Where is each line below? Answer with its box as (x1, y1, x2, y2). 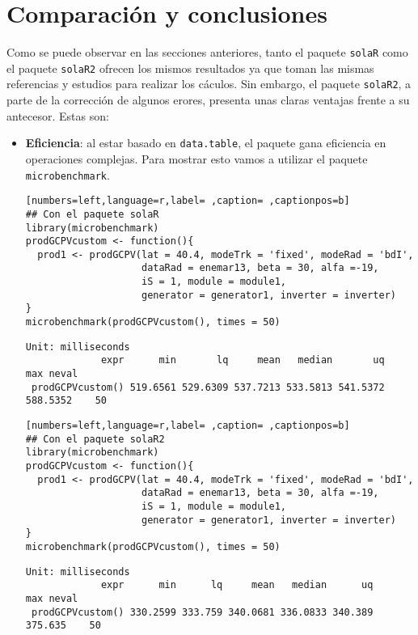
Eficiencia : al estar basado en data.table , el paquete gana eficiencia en (25, 134, 386, 151)
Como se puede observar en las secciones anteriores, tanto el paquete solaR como (6, 44, 408, 61)
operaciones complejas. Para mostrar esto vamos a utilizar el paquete (25, 150, 368, 167)
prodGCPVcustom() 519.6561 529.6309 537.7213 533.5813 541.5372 (31, 381, 385, 393)
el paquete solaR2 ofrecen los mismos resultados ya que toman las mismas (6, 59, 374, 76)
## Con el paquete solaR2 (25, 433, 165, 445)
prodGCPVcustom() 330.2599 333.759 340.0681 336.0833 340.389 (31, 606, 374, 618)
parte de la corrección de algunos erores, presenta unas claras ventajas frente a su (6, 91, 410, 108)
